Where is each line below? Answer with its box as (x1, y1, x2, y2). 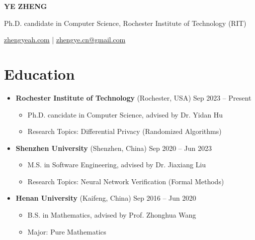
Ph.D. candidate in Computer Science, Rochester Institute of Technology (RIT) (4, 17, 247, 28)
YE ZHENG (4, 1, 47, 11)
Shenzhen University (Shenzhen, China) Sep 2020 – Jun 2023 (15, 142, 212, 153)
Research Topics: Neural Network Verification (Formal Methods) (27, 176, 224, 186)
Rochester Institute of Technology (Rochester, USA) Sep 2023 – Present (15, 92, 252, 103)
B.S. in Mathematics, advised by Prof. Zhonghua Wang (27, 210, 196, 220)
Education (4, 63, 75, 84)
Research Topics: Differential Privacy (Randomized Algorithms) (27, 126, 222, 136)
